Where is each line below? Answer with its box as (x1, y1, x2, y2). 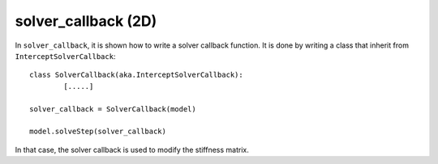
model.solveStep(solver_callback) (29, 127, 166, 137)
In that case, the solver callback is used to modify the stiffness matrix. (15, 145, 249, 154)
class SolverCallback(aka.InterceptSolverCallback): (29, 70, 243, 80)
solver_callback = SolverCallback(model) (29, 104, 196, 113)
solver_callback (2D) (15, 12, 157, 30)
